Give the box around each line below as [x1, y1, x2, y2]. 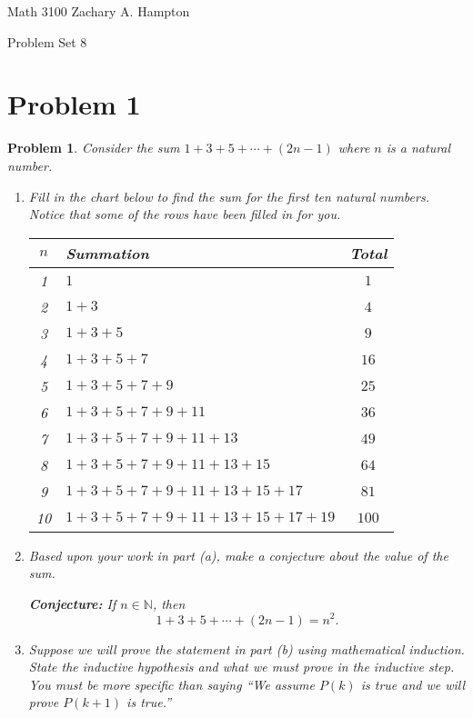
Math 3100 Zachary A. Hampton [7, 2, 190, 20]
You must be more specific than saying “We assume [28, 674, 315, 693]
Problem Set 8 [7, 32, 87, 51]
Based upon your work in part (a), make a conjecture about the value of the [28, 545, 448, 564]
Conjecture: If [28, 593, 116, 613]
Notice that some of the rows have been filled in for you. [28, 204, 341, 224]
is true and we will [360, 674, 466, 693]
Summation [65, 242, 149, 264]
